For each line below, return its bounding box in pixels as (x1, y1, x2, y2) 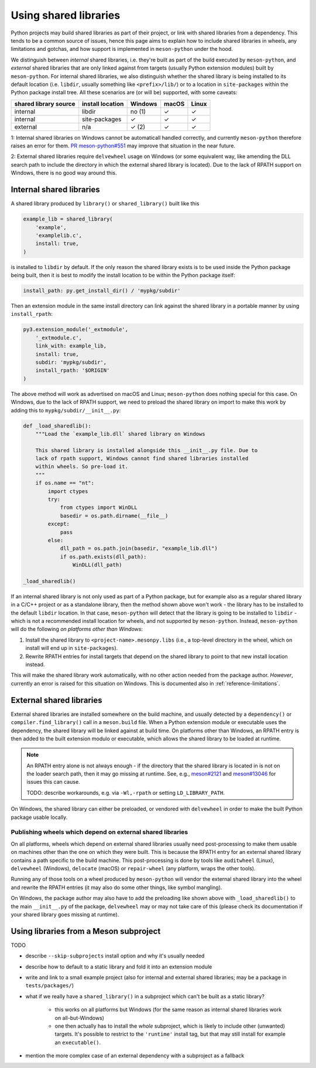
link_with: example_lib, (35, 343, 107, 349)
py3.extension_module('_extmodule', (23, 326, 129, 333)
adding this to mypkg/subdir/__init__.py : (11, 406, 121, 414)
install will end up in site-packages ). (25, 645, 118, 652)
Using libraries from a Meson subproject (11, 926, 161, 936)
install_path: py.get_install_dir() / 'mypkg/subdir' (23, 287, 181, 294)
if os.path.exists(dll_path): (60, 553, 147, 560)
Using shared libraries (11, 9, 121, 22)
